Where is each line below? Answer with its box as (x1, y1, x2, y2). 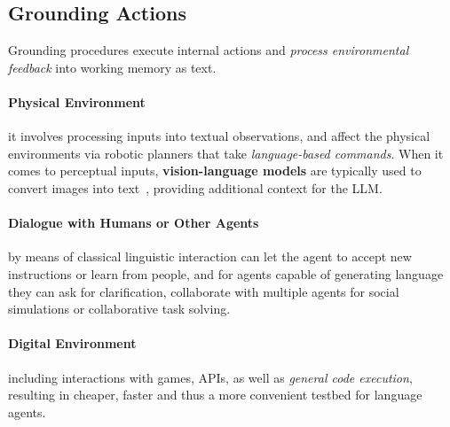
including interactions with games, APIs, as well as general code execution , (8, 368, 413, 386)
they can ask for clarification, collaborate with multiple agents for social (8, 282, 399, 300)
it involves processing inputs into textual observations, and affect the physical (8, 127, 430, 145)
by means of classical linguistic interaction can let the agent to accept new (8, 247, 412, 266)
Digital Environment (8, 334, 137, 353)
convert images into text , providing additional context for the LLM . (8, 178, 383, 197)
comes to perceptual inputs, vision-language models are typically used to (8, 161, 422, 180)
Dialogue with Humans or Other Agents (8, 213, 259, 232)
